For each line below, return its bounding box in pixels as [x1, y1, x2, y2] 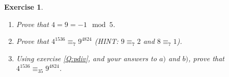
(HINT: [94, 36, 119, 46]
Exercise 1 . [4, 2, 43, 12]
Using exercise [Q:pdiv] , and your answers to [16, 53, 157, 63]
